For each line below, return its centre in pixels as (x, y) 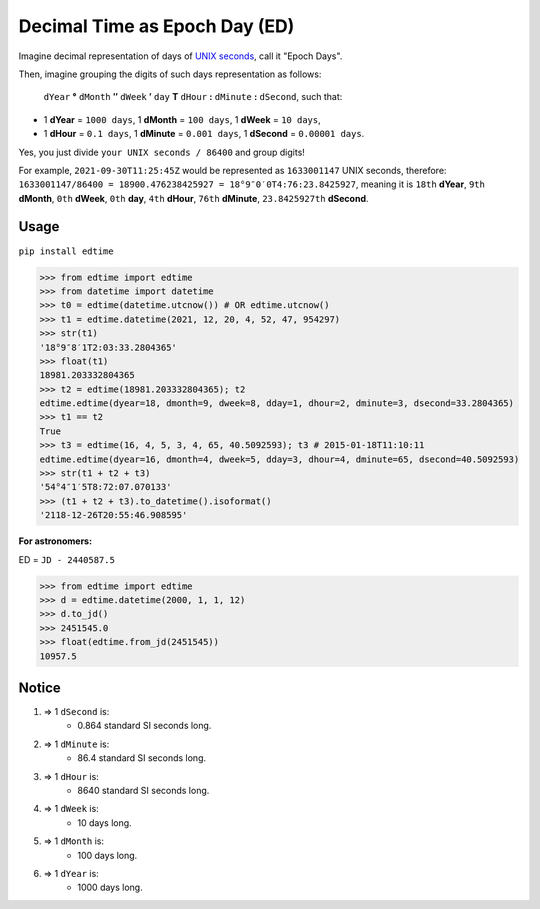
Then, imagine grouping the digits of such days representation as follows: (170, 74)
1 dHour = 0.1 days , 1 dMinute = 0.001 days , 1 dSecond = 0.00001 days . (204, 134)
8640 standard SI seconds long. (143, 790)
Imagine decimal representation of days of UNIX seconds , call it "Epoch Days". (180, 56)
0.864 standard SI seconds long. (144, 726)
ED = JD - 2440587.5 (66, 559)
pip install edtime (66, 251)
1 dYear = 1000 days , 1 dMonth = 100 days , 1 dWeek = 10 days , (182, 119)
